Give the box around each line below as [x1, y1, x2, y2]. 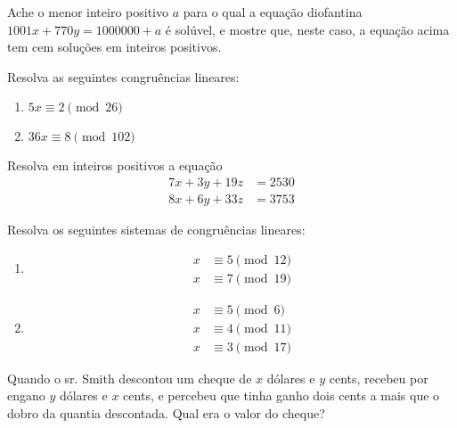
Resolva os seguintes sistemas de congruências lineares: [7, 220, 306, 239]
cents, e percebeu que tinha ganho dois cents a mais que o [123, 386, 440, 405]
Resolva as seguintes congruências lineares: [7, 67, 240, 86]
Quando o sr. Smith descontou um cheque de [7, 368, 252, 387]
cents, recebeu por [329, 368, 428, 387]
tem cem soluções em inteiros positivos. [7, 37, 222, 56]
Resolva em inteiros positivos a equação [7, 156, 223, 175]
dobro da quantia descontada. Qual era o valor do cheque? [7, 403, 325, 422]
